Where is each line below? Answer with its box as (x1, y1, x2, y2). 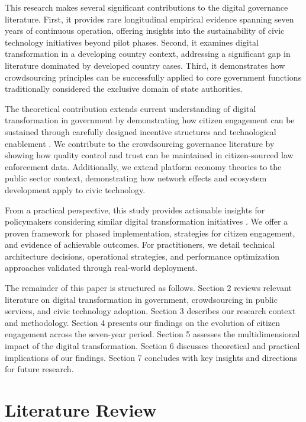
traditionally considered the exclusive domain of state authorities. (5, 82, 243, 95)
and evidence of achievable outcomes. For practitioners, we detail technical (5, 238, 275, 251)
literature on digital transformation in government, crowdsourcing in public (5, 293, 278, 305)
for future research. (5, 363, 74, 375)
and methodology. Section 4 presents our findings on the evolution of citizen (5, 316, 281, 328)
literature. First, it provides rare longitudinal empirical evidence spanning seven (5, 12, 294, 25)
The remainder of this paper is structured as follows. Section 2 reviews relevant (5, 282, 292, 294)
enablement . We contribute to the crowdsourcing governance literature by (5, 137, 275, 149)
